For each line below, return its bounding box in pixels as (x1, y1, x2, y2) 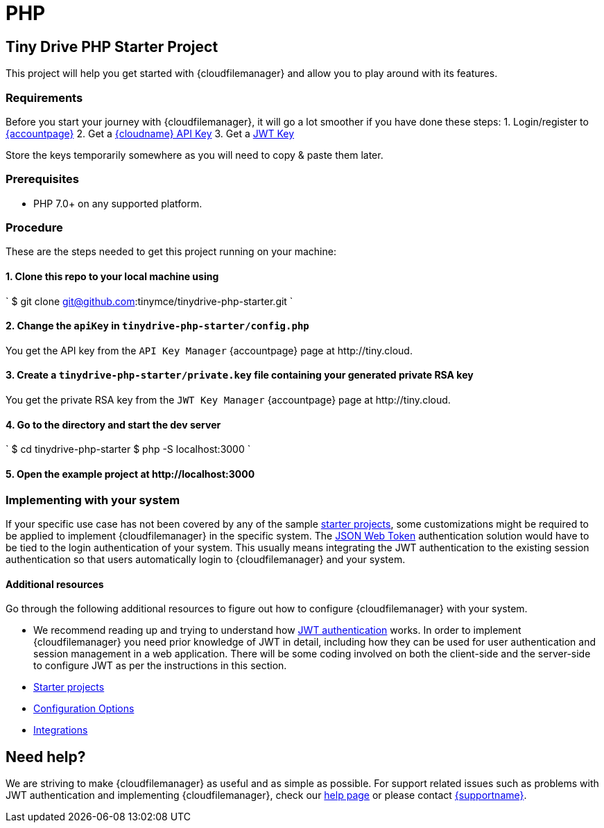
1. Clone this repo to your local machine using (6, 270, 219, 283)
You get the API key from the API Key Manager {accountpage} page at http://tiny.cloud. (6, 344, 413, 356)
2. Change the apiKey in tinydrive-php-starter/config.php (6, 320, 309, 332)
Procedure (6, 221, 63, 235)
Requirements (6, 90, 83, 105)
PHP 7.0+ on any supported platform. (33, 197, 202, 209)
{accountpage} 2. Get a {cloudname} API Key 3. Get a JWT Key (6, 127, 295, 139)
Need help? (6, 748, 86, 766)
